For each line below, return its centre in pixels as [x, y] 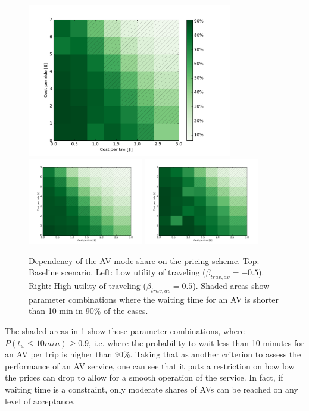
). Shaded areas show [231, 286]
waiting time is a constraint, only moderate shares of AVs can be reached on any [152, 389]
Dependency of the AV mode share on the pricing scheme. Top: [144, 260]
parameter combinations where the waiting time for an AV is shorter [154, 299]
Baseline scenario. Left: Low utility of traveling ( [117, 272]
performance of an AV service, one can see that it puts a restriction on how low [150, 365]
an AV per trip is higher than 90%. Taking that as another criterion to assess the [153, 354]
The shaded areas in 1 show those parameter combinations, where [125, 331]
